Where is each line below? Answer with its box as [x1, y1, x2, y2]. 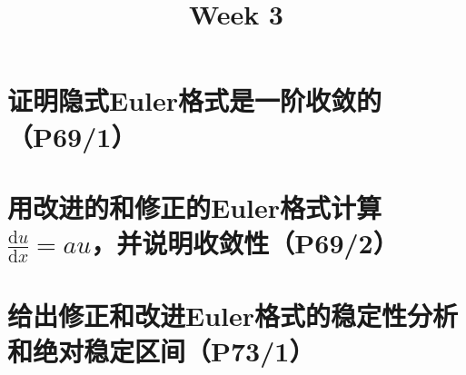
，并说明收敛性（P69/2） [91, 224, 399, 262]
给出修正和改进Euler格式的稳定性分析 [7, 296, 459, 333]
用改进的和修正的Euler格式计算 [7, 188, 382, 225]
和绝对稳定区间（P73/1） [7, 332, 315, 370]
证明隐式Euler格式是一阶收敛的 [7, 82, 382, 119]
